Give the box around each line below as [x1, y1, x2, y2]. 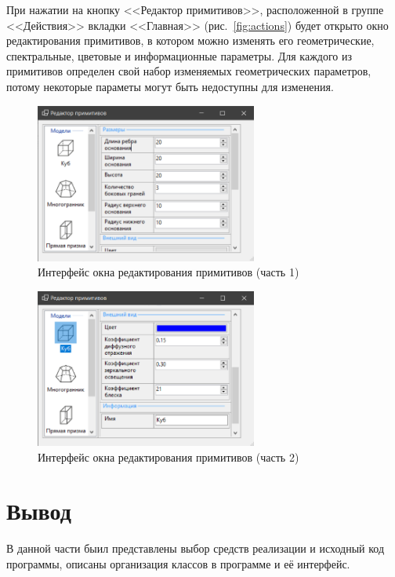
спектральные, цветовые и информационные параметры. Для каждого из [6, 47, 353, 64]
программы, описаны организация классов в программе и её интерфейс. [6, 555, 350, 572]
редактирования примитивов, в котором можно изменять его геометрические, [6, 32, 375, 49]
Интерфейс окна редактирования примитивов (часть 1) [38, 264, 299, 280]
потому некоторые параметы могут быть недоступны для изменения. [6, 78, 334, 94]
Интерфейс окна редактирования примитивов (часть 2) [38, 448, 299, 465]
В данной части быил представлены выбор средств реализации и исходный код [6, 540, 385, 557]
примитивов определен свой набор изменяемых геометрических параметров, [6, 63, 371, 79]
